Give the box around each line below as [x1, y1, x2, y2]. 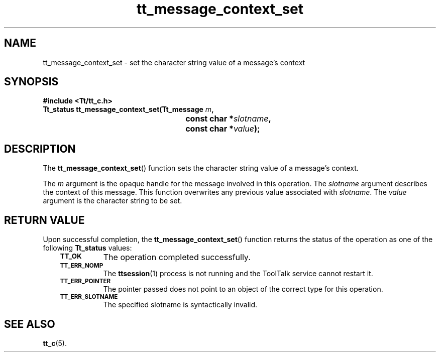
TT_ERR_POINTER [60, 278, 111, 285]
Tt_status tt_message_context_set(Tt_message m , [43, 105, 214, 114]
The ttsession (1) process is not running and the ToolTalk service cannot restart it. [103, 269, 373, 278]
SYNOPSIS [4, 75, 59, 88]
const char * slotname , [185, 113, 271, 124]
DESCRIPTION [4, 142, 76, 155]
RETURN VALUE [4, 213, 85, 226]
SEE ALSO [4, 317, 55, 330]
